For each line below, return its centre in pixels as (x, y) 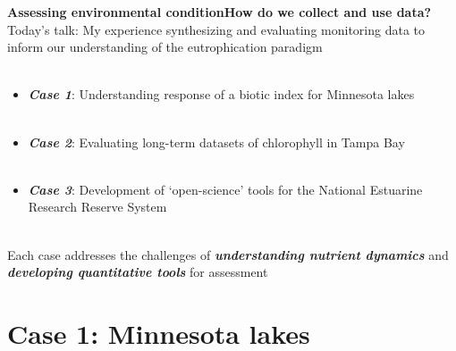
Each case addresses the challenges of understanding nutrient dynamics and (228, 254)
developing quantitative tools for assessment (138, 272)
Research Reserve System (97, 207)
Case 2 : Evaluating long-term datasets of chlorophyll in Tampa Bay (216, 142)
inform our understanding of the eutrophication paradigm (165, 47)
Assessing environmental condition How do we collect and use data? (220, 12)
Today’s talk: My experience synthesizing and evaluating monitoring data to (216, 29)
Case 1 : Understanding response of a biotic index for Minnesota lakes (221, 94)
